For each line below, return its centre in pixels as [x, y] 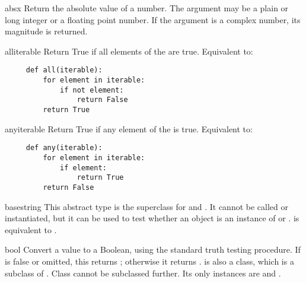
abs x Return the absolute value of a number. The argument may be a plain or [147, 8]
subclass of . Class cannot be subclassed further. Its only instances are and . [143, 273]
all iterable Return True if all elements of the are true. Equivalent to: [129, 51]
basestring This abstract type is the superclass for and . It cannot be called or [146, 206]
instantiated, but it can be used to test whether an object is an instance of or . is [152, 218]
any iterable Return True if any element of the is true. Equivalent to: [129, 128]
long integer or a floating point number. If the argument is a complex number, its [153, 19]
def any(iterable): [64, 148]
